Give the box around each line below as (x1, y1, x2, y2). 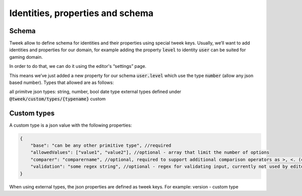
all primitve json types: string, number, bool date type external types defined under (9, 88, 181, 95)
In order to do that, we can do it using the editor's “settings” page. (9, 63, 146, 69)
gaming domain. (9, 54, 43, 60)
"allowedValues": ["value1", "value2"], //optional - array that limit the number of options (30, 150, 269, 155)
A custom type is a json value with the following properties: (9, 122, 132, 128)
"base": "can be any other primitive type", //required (30, 143, 172, 148)
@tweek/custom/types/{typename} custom (9, 95, 106, 102)
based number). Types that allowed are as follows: (9, 79, 114, 85)
